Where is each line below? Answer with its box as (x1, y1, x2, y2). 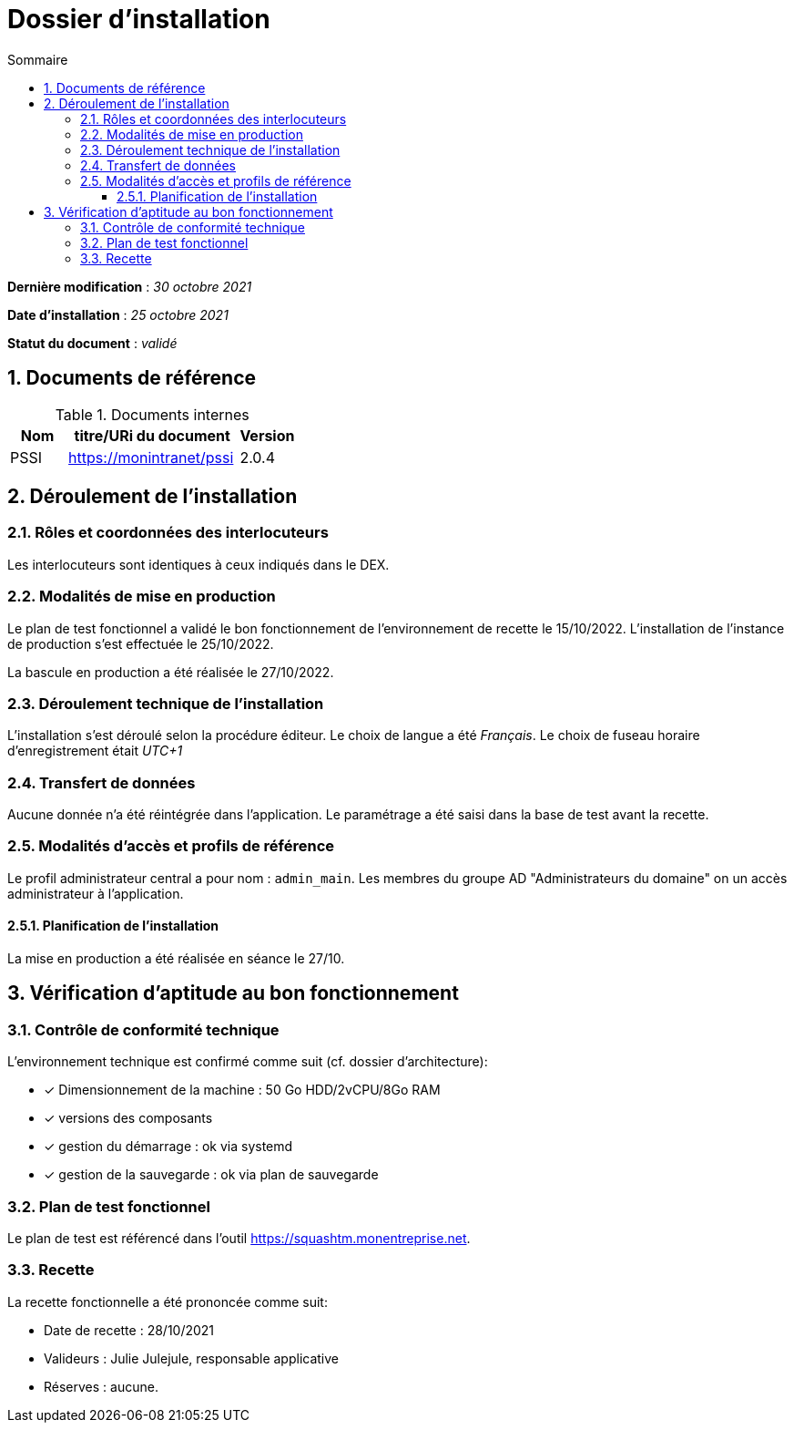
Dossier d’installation (7, 4, 270, 35)
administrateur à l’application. (7, 885, 184, 901)
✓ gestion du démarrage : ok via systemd (44, 1138, 293, 1155)
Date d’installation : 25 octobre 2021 (7, 306, 229, 323)
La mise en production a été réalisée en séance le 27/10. (7, 951, 345, 967)
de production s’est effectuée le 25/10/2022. (7, 635, 274, 652)
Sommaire (7, 51, 68, 67)
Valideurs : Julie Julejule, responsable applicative (44, 1350, 339, 1366)
